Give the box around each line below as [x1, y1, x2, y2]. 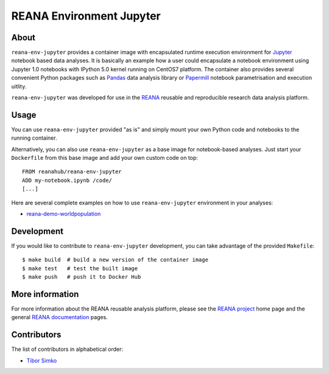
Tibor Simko [26, 357, 57, 364]
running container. [11, 134, 57, 142]
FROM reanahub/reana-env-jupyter [22, 168, 122, 175]
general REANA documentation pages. [11, 314, 108, 321]
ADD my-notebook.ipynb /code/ [22, 177, 113, 184]
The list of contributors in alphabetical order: [11, 345, 124, 353]
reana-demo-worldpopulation [26, 210, 101, 218]
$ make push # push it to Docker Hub [22, 273, 141, 281]
